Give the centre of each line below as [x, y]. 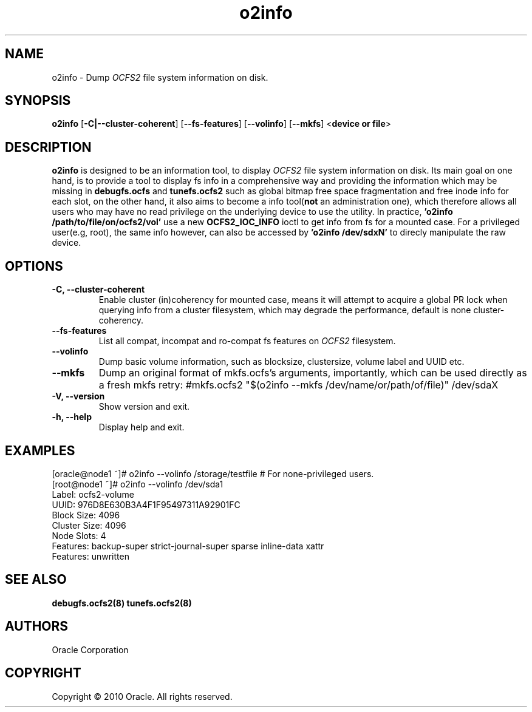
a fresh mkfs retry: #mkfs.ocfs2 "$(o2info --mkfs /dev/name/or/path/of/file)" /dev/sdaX [298, 385]
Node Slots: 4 [79, 535]
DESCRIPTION [48, 147]
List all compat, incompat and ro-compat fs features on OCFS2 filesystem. [247, 341]
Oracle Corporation [90, 649]
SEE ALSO [36, 580]
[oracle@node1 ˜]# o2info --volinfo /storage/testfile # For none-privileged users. [213, 473]
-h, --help [72, 417]
